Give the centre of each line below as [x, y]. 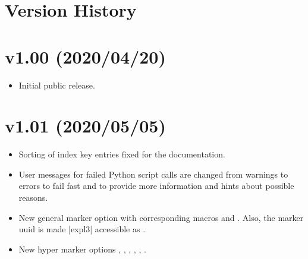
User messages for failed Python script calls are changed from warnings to [153, 174]
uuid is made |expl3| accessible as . [82, 229]
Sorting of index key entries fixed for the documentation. [122, 154]
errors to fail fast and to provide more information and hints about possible [156, 186]
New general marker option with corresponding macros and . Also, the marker [161, 217]
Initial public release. [57, 85]
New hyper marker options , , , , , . [82, 249]
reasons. [33, 197]
